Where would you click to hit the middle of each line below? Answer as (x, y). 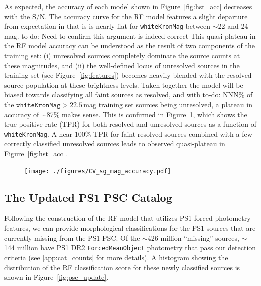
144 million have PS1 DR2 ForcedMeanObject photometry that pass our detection (130, 248)
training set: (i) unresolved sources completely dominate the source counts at (122, 56)
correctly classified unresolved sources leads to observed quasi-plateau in (115, 144)
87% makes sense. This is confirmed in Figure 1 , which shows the (147, 114)
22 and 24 (233, 26)
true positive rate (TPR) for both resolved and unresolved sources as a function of (130, 124)
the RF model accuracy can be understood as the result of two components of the (129, 46)
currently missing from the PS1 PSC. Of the (72, 238)
